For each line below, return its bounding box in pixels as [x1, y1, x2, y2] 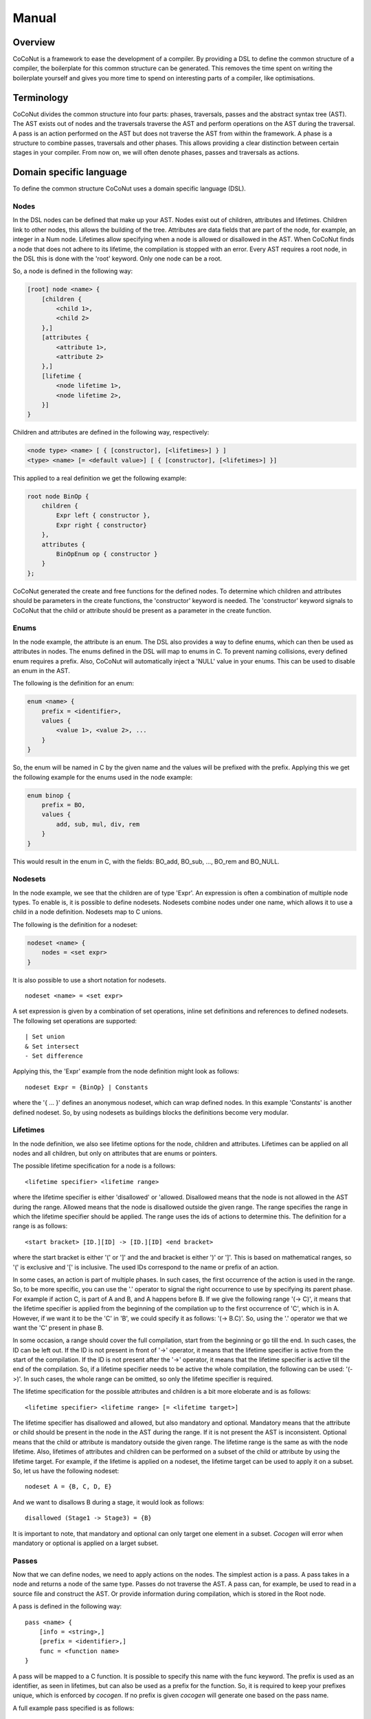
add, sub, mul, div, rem [56, 820, 140, 828]
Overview [12, 36, 56, 48]
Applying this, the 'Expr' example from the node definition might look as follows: [12, 1067, 240, 1075]
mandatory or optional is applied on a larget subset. [12, 1539, 159, 1547]
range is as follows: [12, 1222, 68, 1230]
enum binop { [27, 791, 71, 799]
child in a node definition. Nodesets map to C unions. [12, 908, 163, 916]
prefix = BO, [41, 801, 86, 809]
